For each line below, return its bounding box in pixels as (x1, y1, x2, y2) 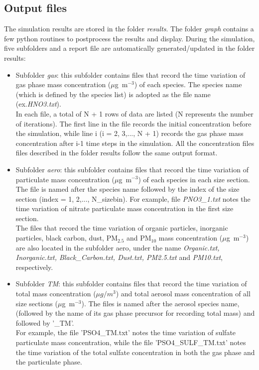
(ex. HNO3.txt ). (15, 99, 61, 109)
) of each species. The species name (134, 79, 242, 90)
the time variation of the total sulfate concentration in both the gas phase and (15, 347, 255, 357)
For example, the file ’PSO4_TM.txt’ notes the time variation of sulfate (15, 327, 236, 338)
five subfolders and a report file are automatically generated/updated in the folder (4, 43, 255, 53)
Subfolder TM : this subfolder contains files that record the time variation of (15, 278, 247, 289)
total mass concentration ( (15, 288, 96, 299)
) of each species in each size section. (138, 174, 250, 184)
